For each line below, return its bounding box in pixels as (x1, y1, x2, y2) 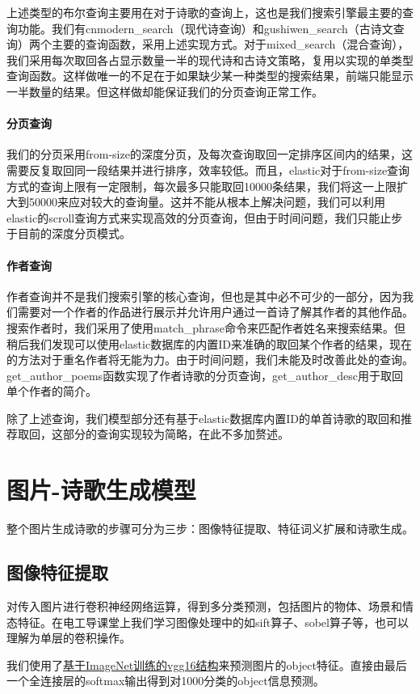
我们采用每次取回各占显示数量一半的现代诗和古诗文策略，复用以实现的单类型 (6, 51, 414, 68)
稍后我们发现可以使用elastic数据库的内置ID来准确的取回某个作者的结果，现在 (6, 335, 412, 352)
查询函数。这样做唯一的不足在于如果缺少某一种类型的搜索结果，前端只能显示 (6, 67, 414, 84)
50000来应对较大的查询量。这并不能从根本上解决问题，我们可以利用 (28, 193, 385, 210)
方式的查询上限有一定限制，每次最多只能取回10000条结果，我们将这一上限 (6, 177, 397, 194)
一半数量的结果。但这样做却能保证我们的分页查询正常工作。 (6, 83, 323, 99)
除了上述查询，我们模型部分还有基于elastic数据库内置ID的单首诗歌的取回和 (6, 409, 401, 426)
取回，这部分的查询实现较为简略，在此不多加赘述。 (17, 425, 289, 442)
